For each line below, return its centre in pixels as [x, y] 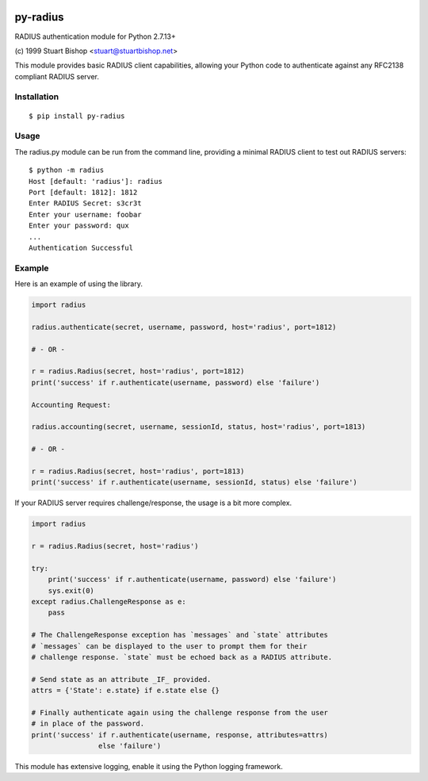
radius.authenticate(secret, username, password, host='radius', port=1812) [184, 327]
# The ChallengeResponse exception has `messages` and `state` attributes [180, 635]
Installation [37, 97]
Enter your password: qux [79, 226]
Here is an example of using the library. [78, 284]
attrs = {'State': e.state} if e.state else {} [125, 691]
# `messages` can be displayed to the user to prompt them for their [169, 646]
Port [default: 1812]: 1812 [83, 192]
